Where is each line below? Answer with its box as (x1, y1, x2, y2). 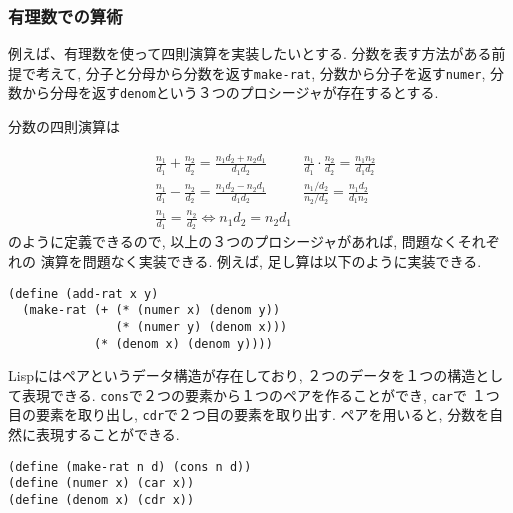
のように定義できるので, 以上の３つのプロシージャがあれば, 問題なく (8, 231, 458, 252)
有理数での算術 (8, 3, 123, 28)
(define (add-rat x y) (8, 286, 159, 301)
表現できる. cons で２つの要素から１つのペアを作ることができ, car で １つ (21, 384, 500, 405)
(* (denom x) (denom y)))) (93, 336, 273, 351)
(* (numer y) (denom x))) (115, 319, 288, 334)
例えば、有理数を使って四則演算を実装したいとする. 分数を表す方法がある (8, 43, 492, 64)
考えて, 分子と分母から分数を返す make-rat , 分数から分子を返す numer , (35, 62, 486, 83)
